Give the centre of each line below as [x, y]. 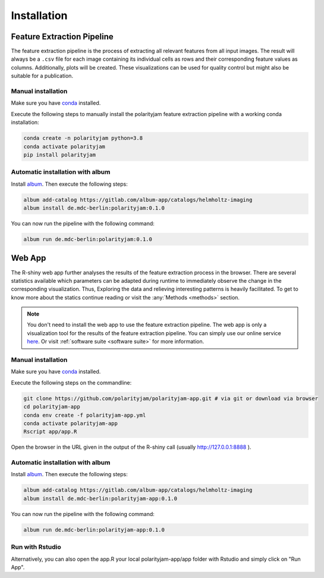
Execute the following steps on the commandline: [71, 382]
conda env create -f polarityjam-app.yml [85, 415]
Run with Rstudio [36, 547]
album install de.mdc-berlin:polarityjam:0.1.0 [94, 208]
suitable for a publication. [42, 76]
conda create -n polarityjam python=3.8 [83, 138]
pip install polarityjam [60, 154]
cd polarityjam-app [52, 407]
